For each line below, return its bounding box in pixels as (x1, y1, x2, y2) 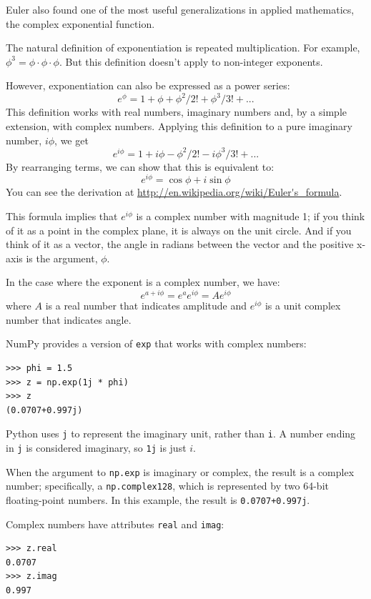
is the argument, (26, 250, 98, 265)
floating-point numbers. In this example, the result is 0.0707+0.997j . (6, 492, 310, 507)
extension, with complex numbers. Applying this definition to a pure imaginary (6, 119, 352, 134)
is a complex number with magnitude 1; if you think (136, 209, 365, 224)
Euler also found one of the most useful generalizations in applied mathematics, (6, 2, 355, 16)
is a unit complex (264, 298, 341, 313)
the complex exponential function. (6, 16, 155, 31)
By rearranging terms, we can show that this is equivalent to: (6, 159, 274, 174)
